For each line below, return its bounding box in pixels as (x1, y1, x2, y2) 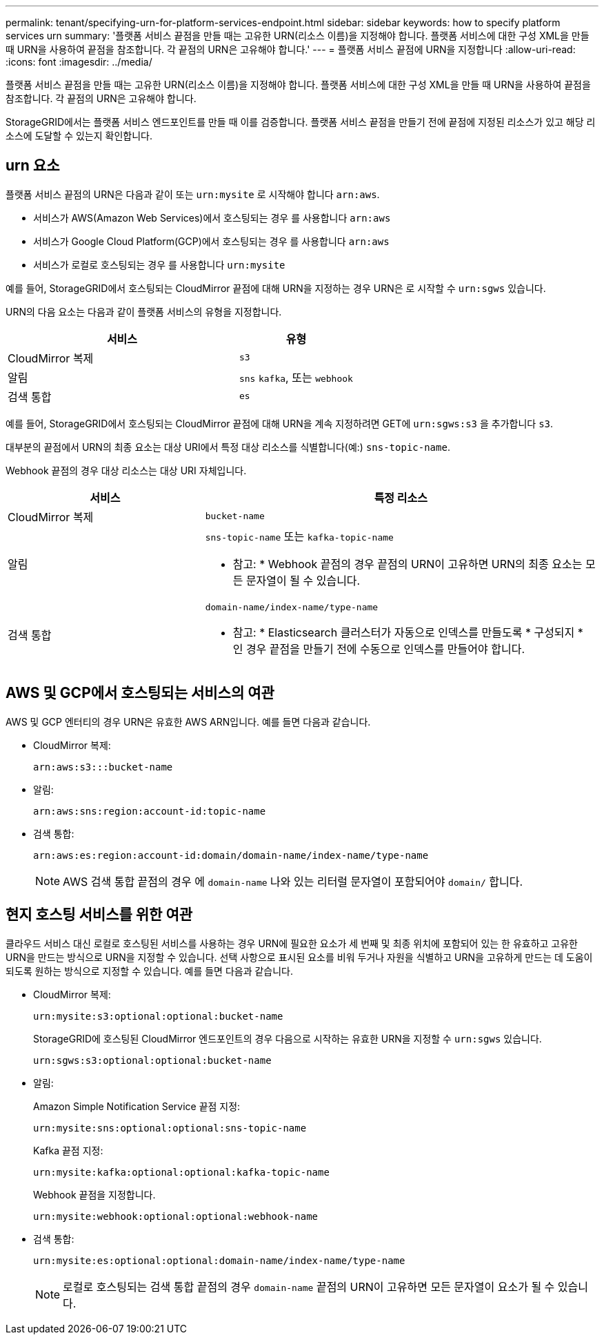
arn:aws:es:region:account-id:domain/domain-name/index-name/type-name (33, 849, 429, 861)
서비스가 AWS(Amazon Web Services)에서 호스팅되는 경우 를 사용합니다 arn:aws (33, 211, 391, 224)
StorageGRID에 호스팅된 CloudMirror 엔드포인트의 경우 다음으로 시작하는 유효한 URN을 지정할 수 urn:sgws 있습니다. (33, 1032, 542, 1045)
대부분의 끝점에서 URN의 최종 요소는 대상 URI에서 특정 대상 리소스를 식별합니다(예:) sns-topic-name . (6, 440, 450, 453)
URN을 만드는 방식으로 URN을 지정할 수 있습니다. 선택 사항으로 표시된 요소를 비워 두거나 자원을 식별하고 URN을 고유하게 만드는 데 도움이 (6, 951, 593, 963)
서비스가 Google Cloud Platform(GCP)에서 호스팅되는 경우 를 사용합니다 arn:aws (33, 235, 390, 247)
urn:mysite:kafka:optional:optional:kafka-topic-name (33, 1166, 330, 1178)
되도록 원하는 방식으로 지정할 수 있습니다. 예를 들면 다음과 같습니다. (6, 964, 294, 977)
